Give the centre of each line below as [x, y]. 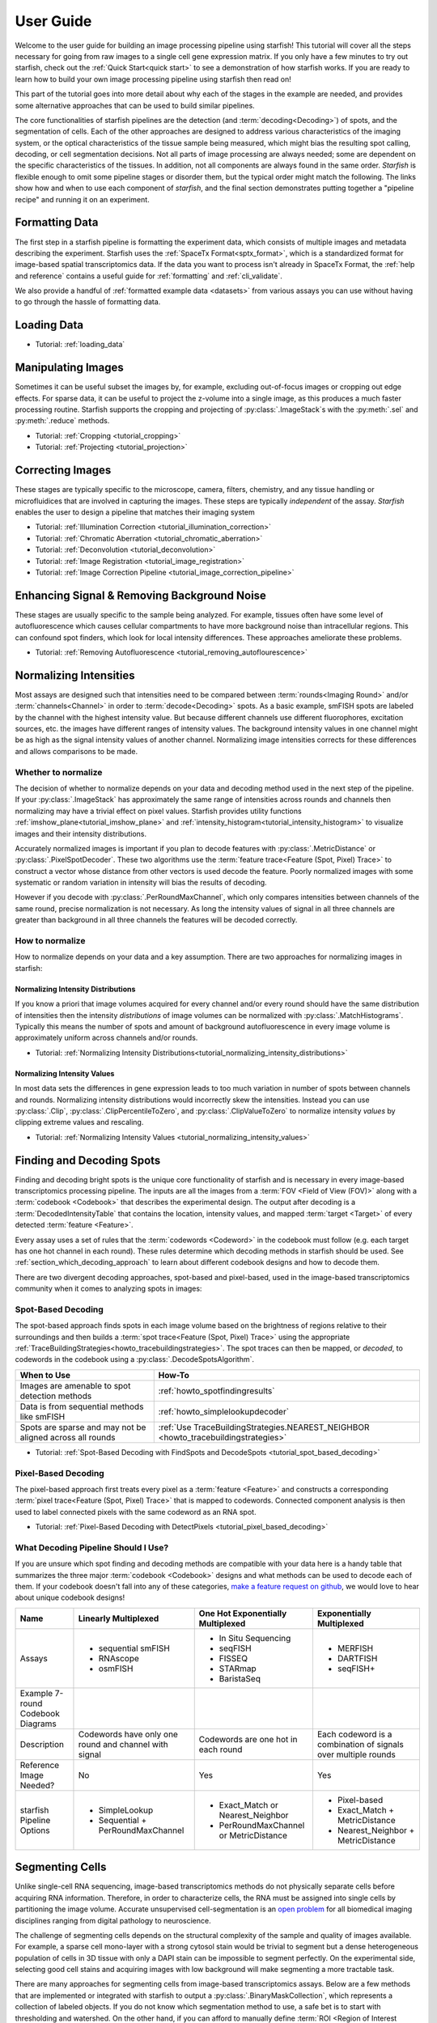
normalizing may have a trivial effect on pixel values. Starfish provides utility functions [159, 811]
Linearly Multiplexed [119, 1618]
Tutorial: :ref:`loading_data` [80, 345]
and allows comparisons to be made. [76, 751]
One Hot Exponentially [243, 1613]
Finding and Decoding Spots [88, 1160]
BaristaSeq [240, 1678]
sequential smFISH [134, 1648]
